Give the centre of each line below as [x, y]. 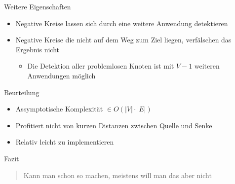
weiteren [207, 66]
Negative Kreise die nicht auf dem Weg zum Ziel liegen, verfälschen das [123, 40]
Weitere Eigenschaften [38, 6]
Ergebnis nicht [38, 49]
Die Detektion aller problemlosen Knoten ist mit [101, 66]
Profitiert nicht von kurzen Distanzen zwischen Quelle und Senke [114, 125]
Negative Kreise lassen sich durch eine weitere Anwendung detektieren [122, 23]
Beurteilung [22, 92]
